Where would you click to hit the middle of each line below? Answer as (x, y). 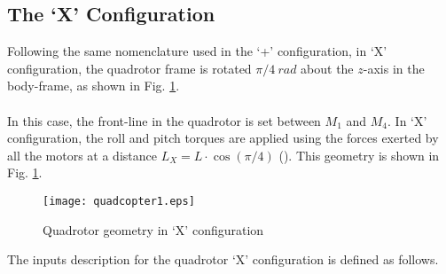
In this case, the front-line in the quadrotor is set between (164, 120)
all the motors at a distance (82, 155)
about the (327, 68)
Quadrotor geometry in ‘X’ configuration (153, 229)
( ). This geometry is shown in (359, 155)
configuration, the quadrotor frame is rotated (129, 68)
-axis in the (394, 68)
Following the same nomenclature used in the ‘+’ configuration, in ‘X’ (197, 51)
